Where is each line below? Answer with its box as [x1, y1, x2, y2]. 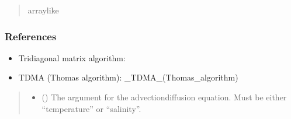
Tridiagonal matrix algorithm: [18, 51, 126, 64]
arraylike [27, 4, 59, 16]
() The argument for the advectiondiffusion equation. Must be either [41, 91, 287, 103]
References [5, 29, 57, 43]
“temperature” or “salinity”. [41, 102, 141, 114]
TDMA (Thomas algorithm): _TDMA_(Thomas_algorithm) [18, 71, 238, 83]
